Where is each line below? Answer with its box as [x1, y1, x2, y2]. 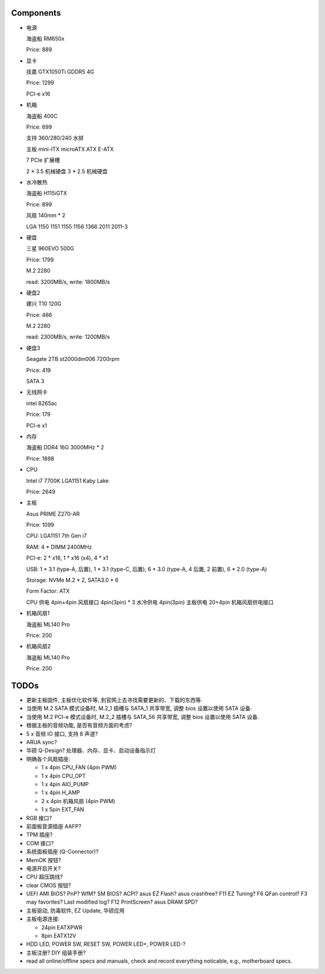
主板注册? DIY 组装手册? [26, 949, 86, 956]
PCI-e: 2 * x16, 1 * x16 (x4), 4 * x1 [26, 554, 108, 562]
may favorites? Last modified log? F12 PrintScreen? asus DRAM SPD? [26, 898, 198, 905]
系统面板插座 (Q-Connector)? [26, 848, 99, 855]
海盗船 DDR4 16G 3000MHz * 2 [26, 444, 105, 451]
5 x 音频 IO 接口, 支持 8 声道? [26, 730, 98, 737]
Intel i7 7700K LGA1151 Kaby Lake [26, 477, 109, 484]
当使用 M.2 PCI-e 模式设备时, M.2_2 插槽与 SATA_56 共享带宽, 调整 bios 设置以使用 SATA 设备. [26, 713, 259, 720]
